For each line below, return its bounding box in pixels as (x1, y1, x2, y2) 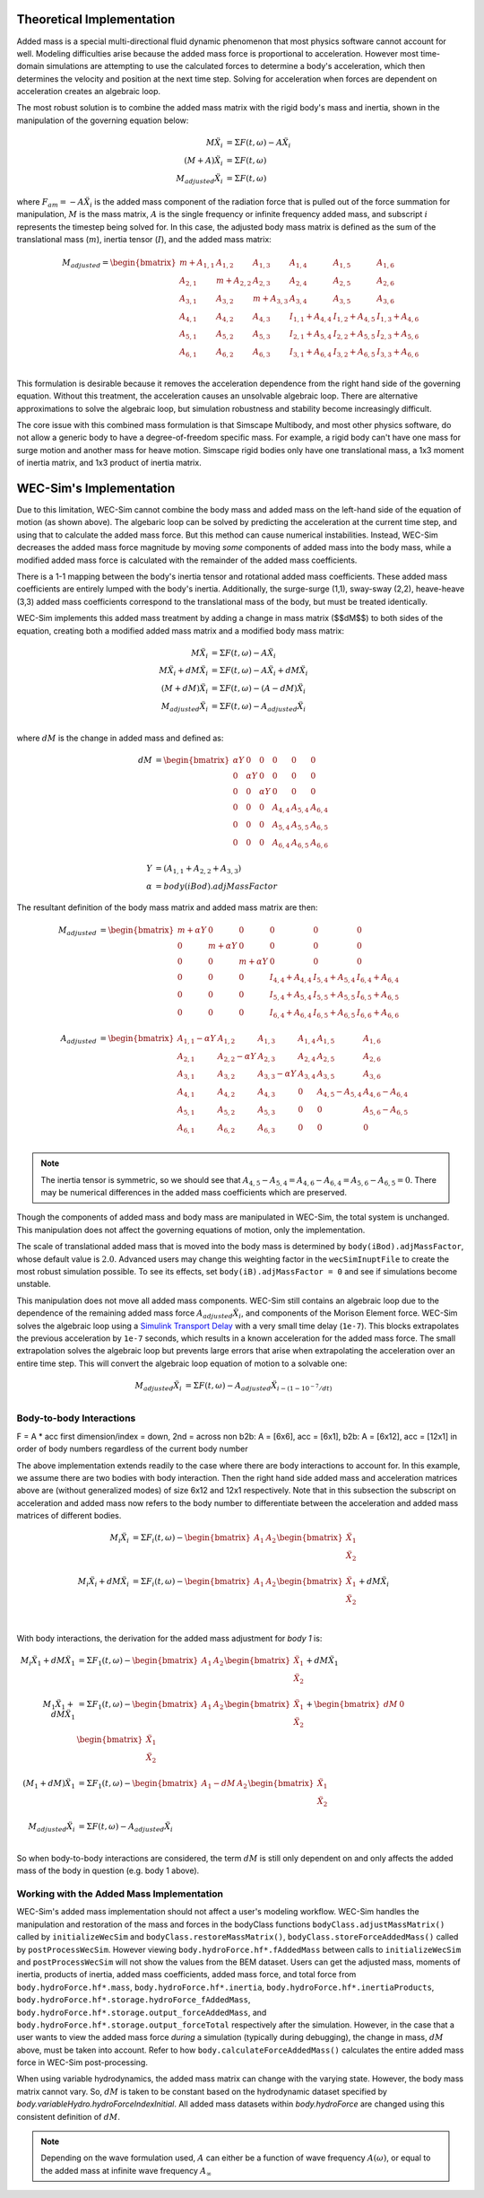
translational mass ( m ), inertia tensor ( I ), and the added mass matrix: (16, 234, 272, 245)
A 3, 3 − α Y (257, 1069, 297, 1081)
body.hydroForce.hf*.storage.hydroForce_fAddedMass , (16, 1994, 251, 2005)
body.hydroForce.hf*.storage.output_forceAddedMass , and (16, 2007, 267, 2018)
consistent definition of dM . (16, 2111, 121, 2122)
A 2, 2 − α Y (217, 1051, 257, 1064)
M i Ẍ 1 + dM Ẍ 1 (20, 1656, 76, 1668)
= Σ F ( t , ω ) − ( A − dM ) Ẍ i (211, 683, 307, 696)
